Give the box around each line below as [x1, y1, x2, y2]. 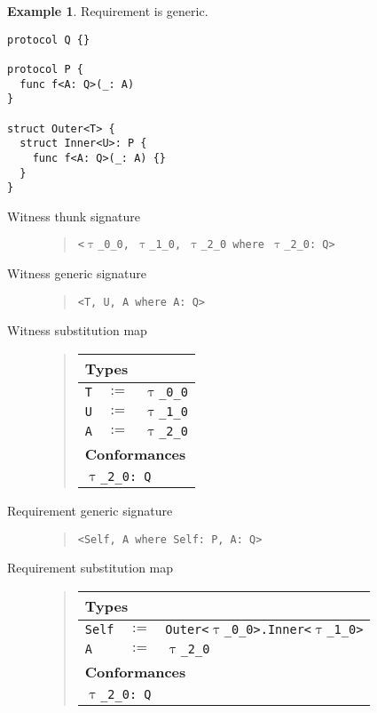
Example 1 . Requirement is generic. [7, 2, 208, 20]
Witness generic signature [7, 264, 147, 283]
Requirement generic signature [7, 501, 173, 519]
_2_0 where [200, 238, 265, 252]
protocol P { [7, 62, 83, 76]
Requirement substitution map [7, 558, 174, 577]
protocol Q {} [7, 33, 90, 46]
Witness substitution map [7, 321, 147, 340]
